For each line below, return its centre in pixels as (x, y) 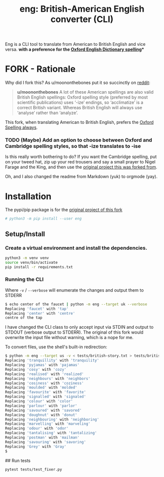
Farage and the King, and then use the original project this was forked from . (81, 167)
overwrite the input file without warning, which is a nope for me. (69, 338)
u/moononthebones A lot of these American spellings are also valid (85, 92)
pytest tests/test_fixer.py (34, 469)
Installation (28, 196)
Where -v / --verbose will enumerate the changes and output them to (74, 290)
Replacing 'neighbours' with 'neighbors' (48, 378)
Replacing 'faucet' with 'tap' (37, 309)
